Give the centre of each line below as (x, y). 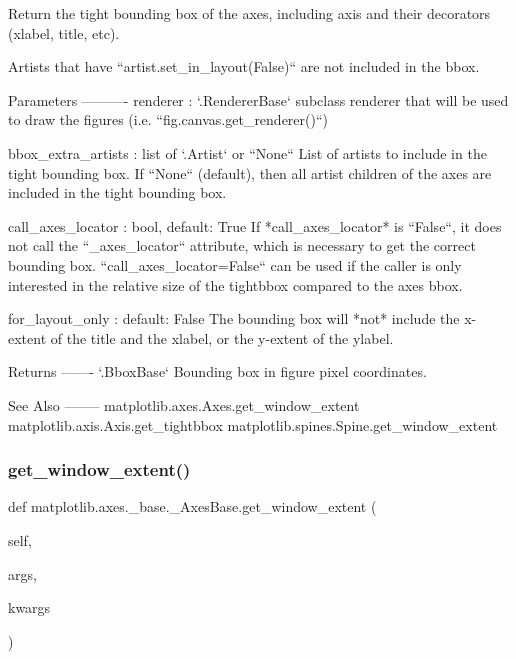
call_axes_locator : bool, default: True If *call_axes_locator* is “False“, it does (255, 225)
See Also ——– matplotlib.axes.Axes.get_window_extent (184, 404)
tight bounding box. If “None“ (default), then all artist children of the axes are (250, 172)
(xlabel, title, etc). (64, 32)
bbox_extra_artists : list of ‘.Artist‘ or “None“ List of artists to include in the (247, 152)
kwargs (29, 607)
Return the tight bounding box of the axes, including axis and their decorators (249, 13)
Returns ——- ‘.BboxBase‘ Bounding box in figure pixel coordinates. (217, 371)
